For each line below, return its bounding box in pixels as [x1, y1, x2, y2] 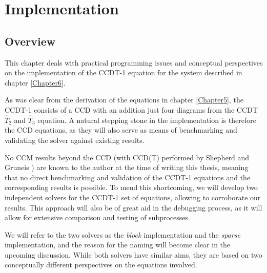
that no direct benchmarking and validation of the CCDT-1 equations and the [5, 172, 251, 182]
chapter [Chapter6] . [5, 77, 66, 88]
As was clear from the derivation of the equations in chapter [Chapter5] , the [5, 94, 243, 105]
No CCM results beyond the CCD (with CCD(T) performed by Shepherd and [5, 152, 250, 162]
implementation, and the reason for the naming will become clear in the [5, 239, 231, 250]
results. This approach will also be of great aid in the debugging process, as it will [5, 202, 262, 213]
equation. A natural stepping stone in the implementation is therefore [37, 114, 256, 125]
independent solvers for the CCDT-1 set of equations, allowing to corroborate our [5, 192, 261, 202]
